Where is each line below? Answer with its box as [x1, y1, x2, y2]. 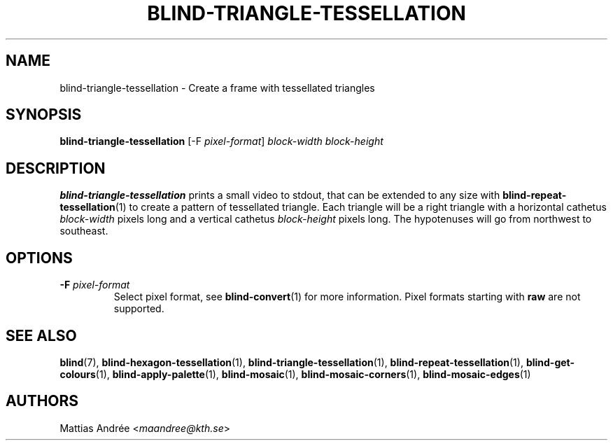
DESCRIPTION [6, 159, 106, 177]
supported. [113, 302, 164, 315]
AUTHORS [6, 392, 79, 410]
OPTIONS [6, 249, 73, 267]
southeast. [59, 225, 108, 237]
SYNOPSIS [6, 106, 82, 124]
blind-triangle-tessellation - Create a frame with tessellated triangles [59, 81, 375, 94]
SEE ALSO [6, 326, 77, 344]
